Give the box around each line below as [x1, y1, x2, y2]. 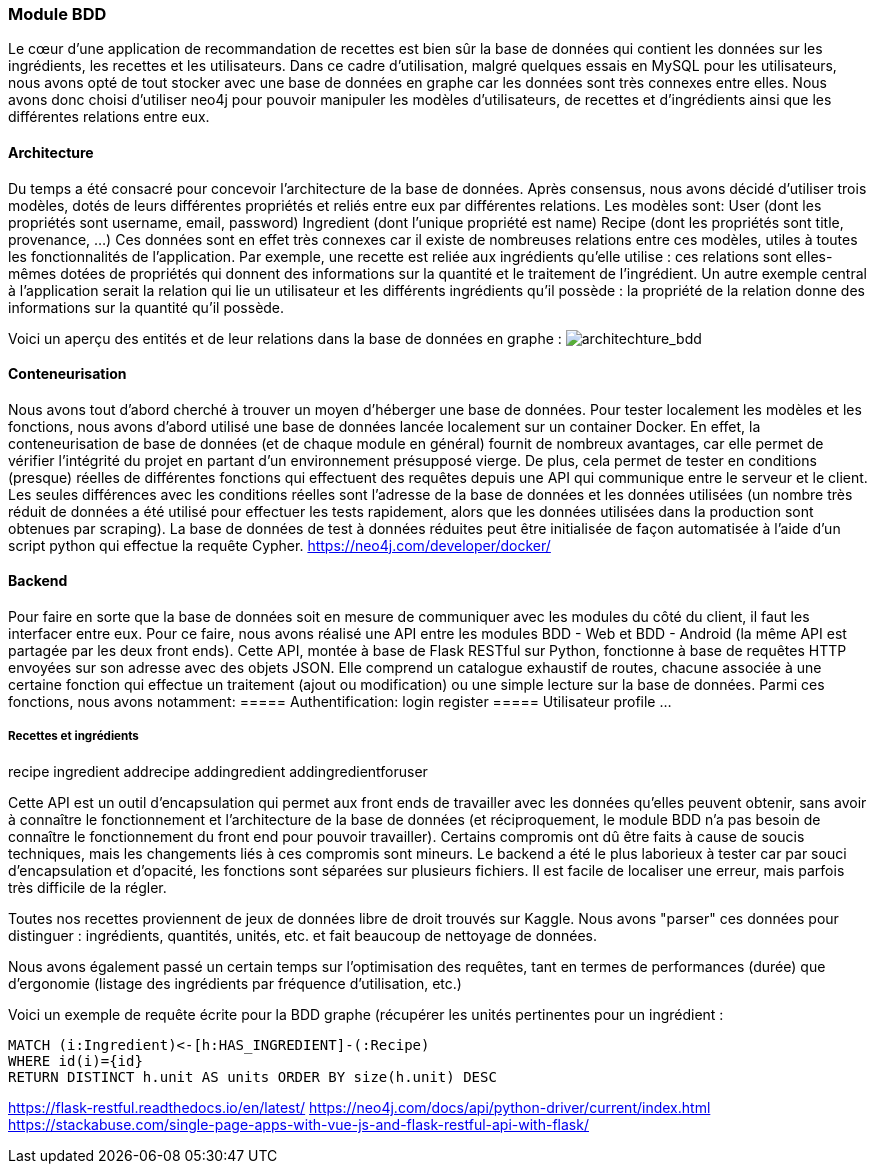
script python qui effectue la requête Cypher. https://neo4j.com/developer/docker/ [8, 536, 551, 554]
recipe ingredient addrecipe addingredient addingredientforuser [8, 762, 428, 780]
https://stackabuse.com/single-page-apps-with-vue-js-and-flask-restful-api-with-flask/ [8, 1115, 589, 1133]
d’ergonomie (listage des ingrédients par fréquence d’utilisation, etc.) [8, 974, 462, 992]
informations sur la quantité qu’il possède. [8, 298, 285, 316]
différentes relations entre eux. [8, 108, 210, 126]
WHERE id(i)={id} [8, 1052, 143, 1069]
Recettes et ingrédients [8, 729, 139, 744]
